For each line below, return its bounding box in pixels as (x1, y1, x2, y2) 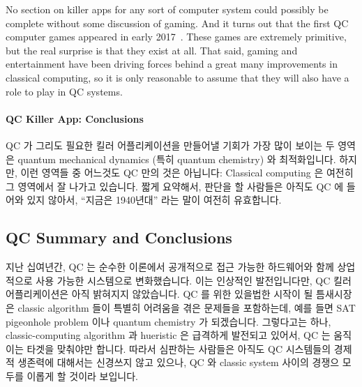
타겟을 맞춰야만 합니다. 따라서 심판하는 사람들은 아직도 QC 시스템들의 (27, 341, 331, 356)
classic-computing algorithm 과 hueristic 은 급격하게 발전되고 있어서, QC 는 (6, 328, 331, 342)
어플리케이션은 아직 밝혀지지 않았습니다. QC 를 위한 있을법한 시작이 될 (6, 287, 313, 301)
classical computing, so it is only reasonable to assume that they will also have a (6, 70, 349, 84)
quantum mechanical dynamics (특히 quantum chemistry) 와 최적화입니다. (17, 151, 336, 166)
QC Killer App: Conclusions (6, 111, 144, 126)
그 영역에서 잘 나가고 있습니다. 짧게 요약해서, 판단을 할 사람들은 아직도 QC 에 (6, 179, 344, 193)
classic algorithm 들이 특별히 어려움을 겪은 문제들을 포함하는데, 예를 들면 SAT (17, 300, 356, 314)
